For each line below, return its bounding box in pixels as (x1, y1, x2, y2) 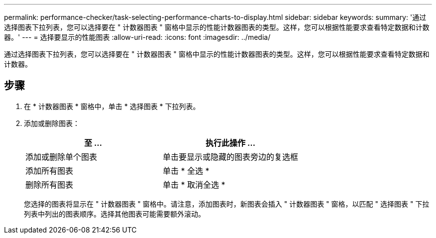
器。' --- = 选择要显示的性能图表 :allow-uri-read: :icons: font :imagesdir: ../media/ (4, 33, 271, 41)
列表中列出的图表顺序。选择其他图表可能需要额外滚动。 (24, 209, 205, 218)
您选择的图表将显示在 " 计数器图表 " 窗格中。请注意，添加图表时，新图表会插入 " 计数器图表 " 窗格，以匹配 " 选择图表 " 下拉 (24, 199, 430, 208)
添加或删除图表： (24, 119, 80, 127)
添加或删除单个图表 (25, 151, 98, 162)
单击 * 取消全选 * (163, 179, 225, 190)
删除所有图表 (25, 179, 74, 190)
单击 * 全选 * (163, 165, 210, 176)
